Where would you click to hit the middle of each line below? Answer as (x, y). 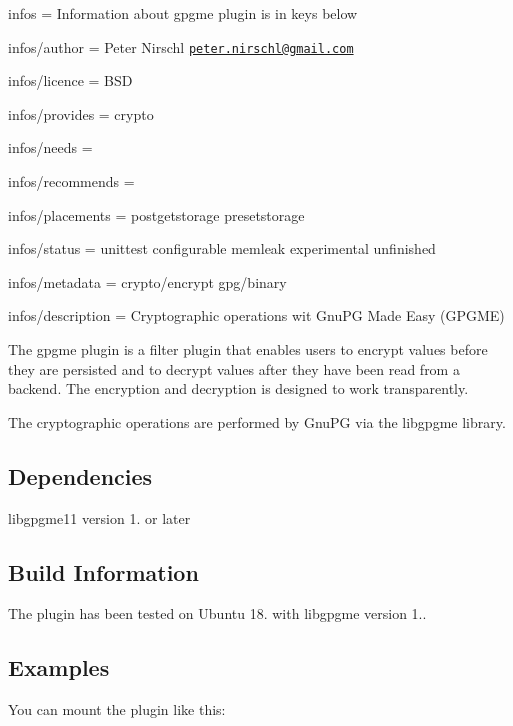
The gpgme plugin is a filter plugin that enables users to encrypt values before (248, 349)
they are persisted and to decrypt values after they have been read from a (234, 368)
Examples (59, 667)
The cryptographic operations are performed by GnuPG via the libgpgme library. (257, 421)
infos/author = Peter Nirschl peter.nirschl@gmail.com (181, 46)
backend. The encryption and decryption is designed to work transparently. (238, 388)
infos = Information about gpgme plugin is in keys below (183, 13)
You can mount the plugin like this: (117, 709)
